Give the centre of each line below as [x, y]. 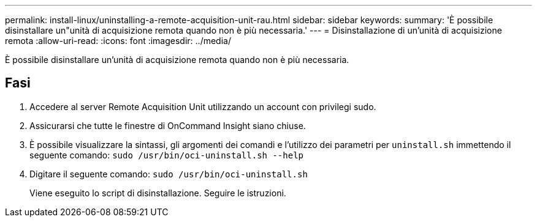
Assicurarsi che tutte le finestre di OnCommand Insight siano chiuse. [168, 125]
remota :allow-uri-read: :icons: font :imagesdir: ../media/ [118, 41]
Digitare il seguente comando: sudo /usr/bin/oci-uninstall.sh [169, 174]
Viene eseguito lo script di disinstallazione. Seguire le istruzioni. [158, 193]
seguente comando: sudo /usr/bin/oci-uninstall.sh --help [166, 155]
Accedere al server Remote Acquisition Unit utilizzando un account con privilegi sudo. [203, 106]
